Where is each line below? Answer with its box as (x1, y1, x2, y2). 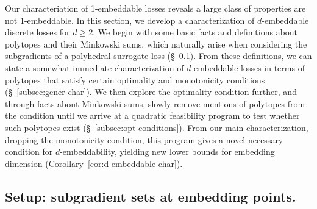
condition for (5, 145, 53, 158)
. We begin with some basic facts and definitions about (93, 26, 298, 38)
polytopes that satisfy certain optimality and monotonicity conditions (5, 73, 265, 86)
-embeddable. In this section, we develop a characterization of (24, 13, 255, 26)
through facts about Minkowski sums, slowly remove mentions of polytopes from (5, 97, 305, 110)
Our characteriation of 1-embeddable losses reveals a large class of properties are (5, 2, 306, 14)
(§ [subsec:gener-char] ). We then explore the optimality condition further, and (5, 85, 297, 98)
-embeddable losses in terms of (191, 61, 305, 74)
